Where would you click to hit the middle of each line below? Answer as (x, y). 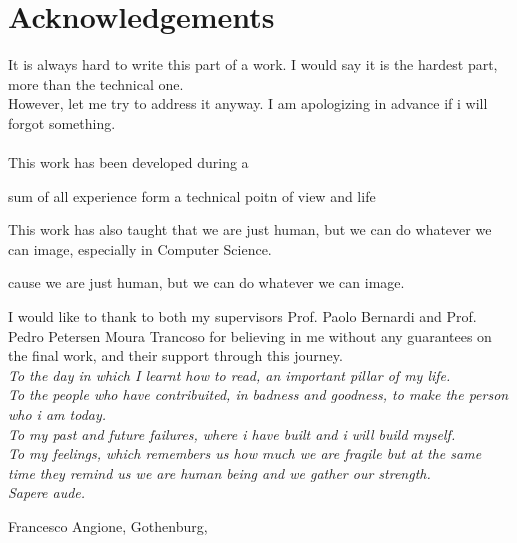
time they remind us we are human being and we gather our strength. (219, 472)
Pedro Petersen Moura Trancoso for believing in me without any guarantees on (250, 335)
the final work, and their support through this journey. (175, 355)
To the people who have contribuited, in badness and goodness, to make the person (258, 394)
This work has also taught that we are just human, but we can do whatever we (250, 229)
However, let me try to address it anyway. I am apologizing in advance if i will (248, 103)
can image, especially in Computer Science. (140, 248)
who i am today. (57, 414)
